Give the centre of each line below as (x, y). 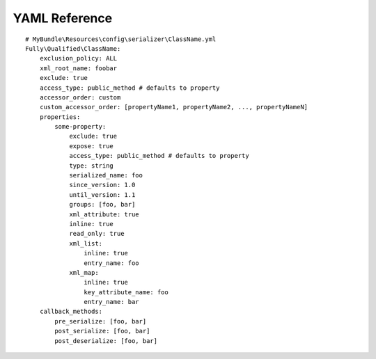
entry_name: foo (111, 263)
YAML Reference (63, 18)
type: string (92, 166)
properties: (60, 117)
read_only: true (97, 234)
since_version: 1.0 (102, 185)
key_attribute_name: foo (126, 292)
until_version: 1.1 (102, 194)
